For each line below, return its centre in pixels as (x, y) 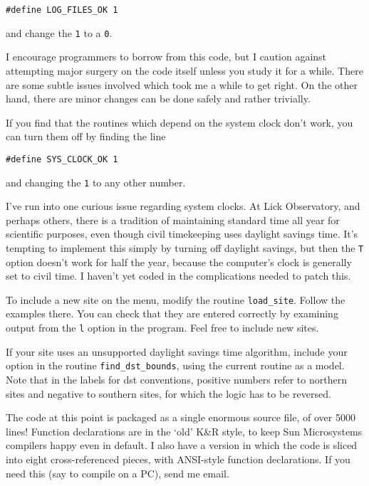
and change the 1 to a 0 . (59, 32)
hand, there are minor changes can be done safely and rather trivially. (158, 99)
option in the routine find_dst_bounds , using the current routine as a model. (175, 365)
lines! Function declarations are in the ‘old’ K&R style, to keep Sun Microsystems (184, 431)
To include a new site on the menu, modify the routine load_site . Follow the (176, 299)
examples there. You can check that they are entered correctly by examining (172, 313)
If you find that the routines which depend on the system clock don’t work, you (180, 122)
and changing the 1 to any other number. (96, 182)
